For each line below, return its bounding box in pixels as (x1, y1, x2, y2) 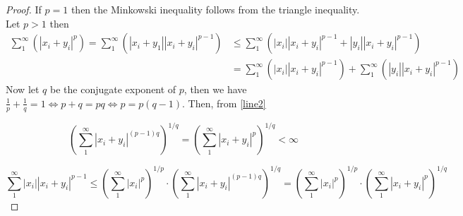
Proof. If (6, 2, 42, 16)
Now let (6, 82, 40, 97)
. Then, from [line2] (182, 95, 266, 110)
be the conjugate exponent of (50, 82, 176, 97)
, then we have (184, 82, 247, 97)
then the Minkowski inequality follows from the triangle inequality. (71, 2, 360, 16)
